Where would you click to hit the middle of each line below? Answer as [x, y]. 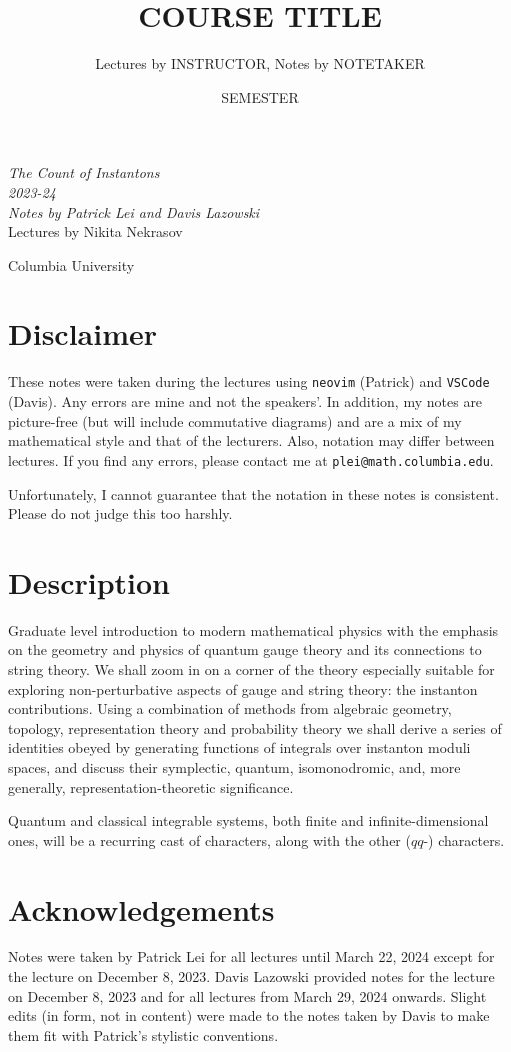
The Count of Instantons [84, 172]
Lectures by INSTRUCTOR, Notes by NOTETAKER [260, 63]
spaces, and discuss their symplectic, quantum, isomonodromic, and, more [234, 766]
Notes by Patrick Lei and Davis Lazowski [134, 211]
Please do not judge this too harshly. [120, 513]
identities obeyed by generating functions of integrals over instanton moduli [239, 747]
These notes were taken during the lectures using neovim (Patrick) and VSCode [249, 381]
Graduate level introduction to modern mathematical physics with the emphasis [253, 629]
